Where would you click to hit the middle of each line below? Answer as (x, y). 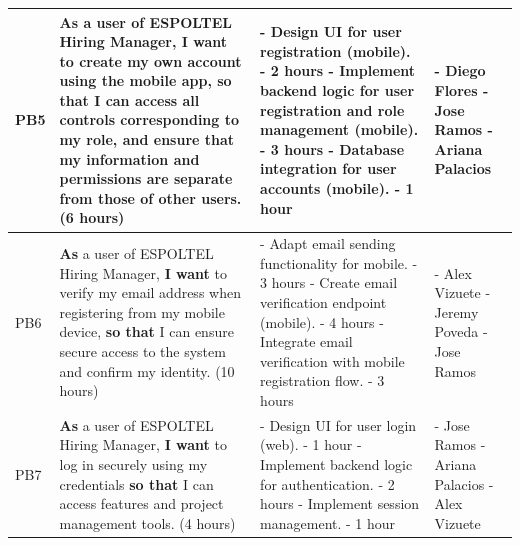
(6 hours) (92, 217)
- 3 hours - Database (332, 148)
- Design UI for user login (338, 424)
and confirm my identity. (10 (147, 370)
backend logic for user (337, 90)
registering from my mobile (142, 311)
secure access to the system (142, 351)
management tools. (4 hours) (147, 522)
